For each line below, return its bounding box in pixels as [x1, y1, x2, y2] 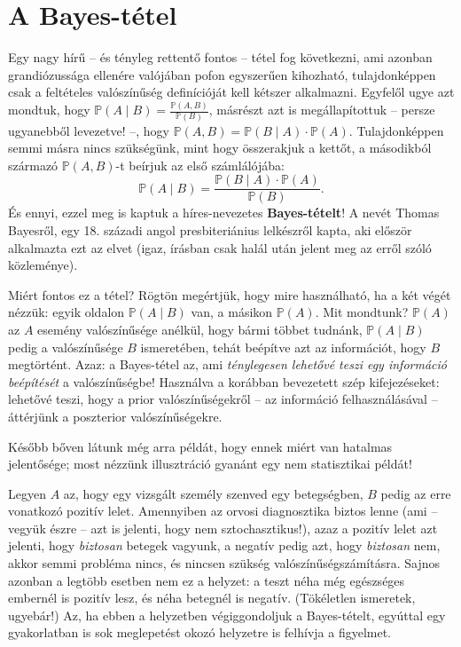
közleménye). [8, 256, 78, 274]
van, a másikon [191, 303, 273, 321]
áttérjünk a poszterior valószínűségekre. [8, 406, 223, 425]
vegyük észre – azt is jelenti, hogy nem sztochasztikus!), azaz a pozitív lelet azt [8, 518, 438, 537]
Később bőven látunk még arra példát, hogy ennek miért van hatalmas [8, 437, 393, 455]
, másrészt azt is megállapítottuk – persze [208, 100, 435, 119]
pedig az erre [380, 484, 451, 502]
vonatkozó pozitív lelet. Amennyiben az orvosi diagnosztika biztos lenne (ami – [8, 501, 438, 520]
